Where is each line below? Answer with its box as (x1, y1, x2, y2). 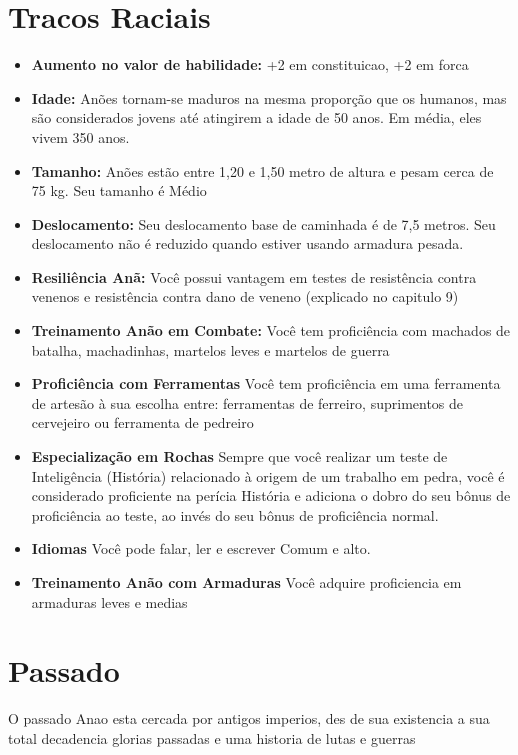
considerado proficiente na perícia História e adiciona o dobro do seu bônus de (31, 485, 511, 506)
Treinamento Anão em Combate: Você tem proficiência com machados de (31, 320, 511, 341)
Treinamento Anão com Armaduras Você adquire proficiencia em (31, 572, 462, 592)
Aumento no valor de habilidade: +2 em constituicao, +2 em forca (31, 54, 469, 75)
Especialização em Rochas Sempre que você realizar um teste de (31, 446, 448, 467)
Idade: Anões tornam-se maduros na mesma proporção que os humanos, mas (31, 87, 507, 108)
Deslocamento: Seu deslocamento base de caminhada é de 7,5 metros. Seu (31, 213, 496, 234)
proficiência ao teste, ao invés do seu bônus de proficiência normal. (31, 504, 439, 525)
